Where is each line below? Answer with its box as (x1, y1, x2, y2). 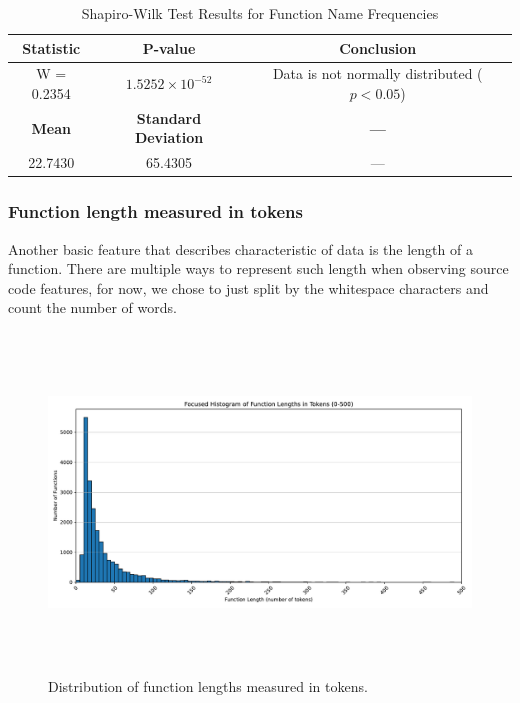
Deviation (134, 127, 204, 148)
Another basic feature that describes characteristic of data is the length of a (8, 238, 473, 259)
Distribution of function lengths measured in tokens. (48, 675, 368, 696)
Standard (136, 107, 202, 128)
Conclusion (339, 37, 417, 58)
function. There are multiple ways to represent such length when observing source (8, 258, 509, 279)
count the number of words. (8, 297, 177, 318)
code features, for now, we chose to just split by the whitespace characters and (8, 277, 489, 298)
